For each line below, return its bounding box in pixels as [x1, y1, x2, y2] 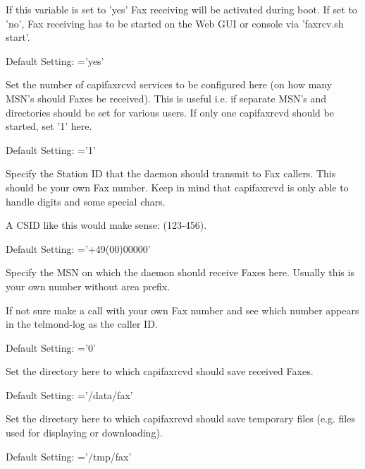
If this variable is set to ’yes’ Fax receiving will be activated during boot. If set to [6, 2, 357, 16]
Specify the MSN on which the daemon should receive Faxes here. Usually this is [6, 265, 354, 280]
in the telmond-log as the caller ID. [6, 316, 158, 331]
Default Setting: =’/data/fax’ [6, 387, 133, 402]
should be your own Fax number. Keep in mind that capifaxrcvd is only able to [6, 179, 349, 194]
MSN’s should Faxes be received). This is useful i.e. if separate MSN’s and [6, 90, 327, 105]
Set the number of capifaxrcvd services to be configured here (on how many [6, 77, 333, 92]
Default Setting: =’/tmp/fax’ [6, 449, 132, 463]
